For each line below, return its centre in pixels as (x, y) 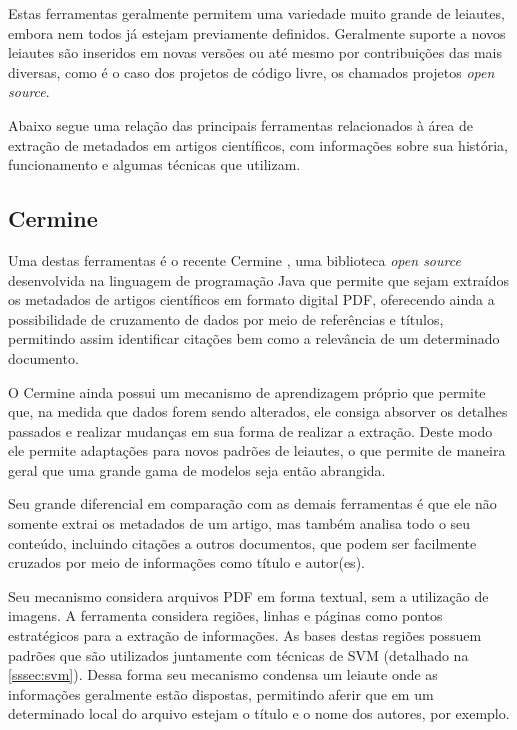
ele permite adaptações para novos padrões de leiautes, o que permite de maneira (257, 450)
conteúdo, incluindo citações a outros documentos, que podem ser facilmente (242, 542)
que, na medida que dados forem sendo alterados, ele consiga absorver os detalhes (258, 411)
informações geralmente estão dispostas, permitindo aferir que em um (221, 693)
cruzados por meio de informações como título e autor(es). (186, 562)
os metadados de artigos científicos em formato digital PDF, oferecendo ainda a (251, 299)
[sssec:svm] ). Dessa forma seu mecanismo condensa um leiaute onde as (223, 674)
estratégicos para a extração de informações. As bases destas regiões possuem (245, 635)
